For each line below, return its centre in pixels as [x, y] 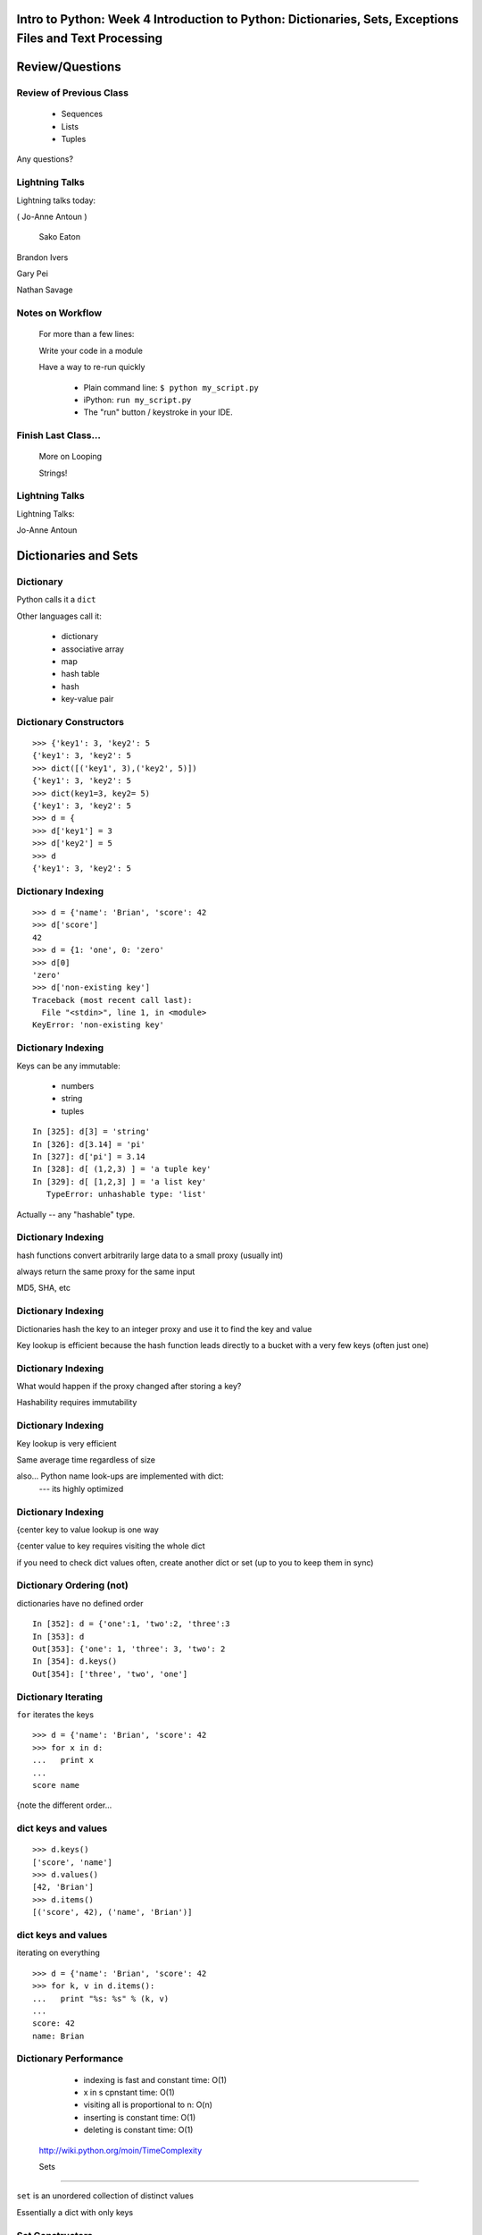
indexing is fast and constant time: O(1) [155, 2079]
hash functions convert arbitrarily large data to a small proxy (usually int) [150, 1255]
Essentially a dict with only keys [75, 2212]
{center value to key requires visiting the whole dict [111, 1546]
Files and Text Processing [89, 39]
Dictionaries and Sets [77, 556]
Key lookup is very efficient [66, 1443]
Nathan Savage [45, 290]
